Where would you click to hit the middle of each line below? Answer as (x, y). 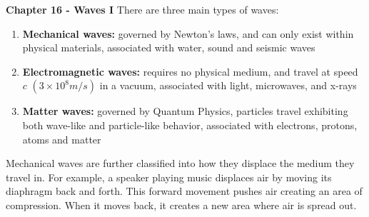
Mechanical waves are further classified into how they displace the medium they (180, 163)
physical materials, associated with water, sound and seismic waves (169, 47)
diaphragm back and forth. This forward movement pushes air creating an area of (184, 191)
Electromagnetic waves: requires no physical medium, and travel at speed (190, 71)
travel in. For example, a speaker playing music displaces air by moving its (169, 177)
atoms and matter (62, 139)
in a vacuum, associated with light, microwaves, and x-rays (228, 85)
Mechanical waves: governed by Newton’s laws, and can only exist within (188, 33)
